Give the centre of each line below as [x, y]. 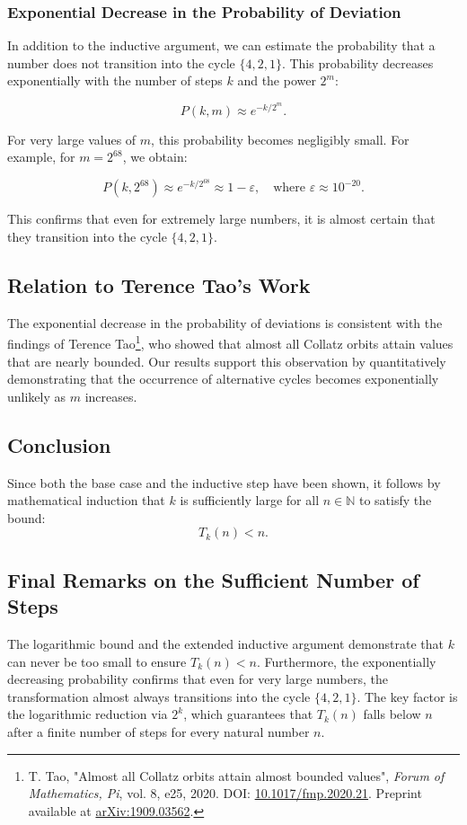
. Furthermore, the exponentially [347, 661]
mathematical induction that [86, 500]
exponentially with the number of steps [115, 80]
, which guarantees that [248, 714]
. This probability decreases [357, 62]
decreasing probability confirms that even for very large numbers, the [198, 679]
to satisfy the [395, 500]
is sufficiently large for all [250, 500]
